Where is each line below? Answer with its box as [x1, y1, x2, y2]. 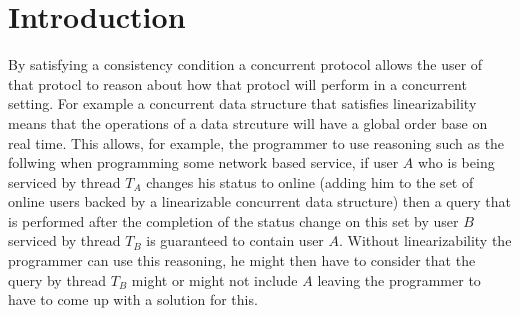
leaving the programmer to [317, 269, 481, 290]
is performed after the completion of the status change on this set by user [8, 210, 459, 231]
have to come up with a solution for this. [8, 289, 258, 310]
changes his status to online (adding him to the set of [146, 171, 474, 192]
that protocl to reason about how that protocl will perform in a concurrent [8, 73, 467, 94]
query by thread [8, 269, 107, 290]
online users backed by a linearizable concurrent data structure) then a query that [8, 191, 511, 212]
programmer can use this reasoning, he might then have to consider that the [8, 250, 476, 271]
